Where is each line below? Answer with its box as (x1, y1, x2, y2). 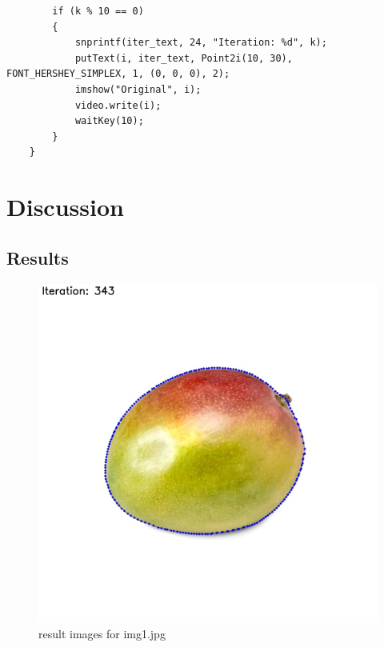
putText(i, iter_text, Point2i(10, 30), (74, 52, 293, 64)
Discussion (6, 190, 124, 223)
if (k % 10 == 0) (52, 6, 144, 17)
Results (6, 245, 69, 270)
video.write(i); (74, 99, 162, 111)
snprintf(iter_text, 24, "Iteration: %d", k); (74, 37, 327, 49)
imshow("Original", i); (74, 83, 202, 95)
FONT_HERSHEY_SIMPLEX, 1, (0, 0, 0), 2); (6, 68, 230, 80)
